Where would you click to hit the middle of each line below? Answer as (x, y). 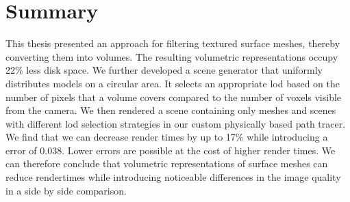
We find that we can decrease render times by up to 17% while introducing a (167, 137)
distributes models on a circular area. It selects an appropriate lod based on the (173, 83)
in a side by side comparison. (66, 190)
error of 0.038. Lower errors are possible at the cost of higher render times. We (171, 150)
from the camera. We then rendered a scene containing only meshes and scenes (171, 110)
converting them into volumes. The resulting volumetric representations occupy (172, 56)
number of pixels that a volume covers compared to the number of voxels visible (174, 97)
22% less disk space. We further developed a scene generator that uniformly (164, 70)
